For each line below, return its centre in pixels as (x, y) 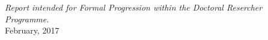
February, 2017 (32, 30)
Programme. (27, 19)
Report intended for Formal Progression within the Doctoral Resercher (134, 7)
